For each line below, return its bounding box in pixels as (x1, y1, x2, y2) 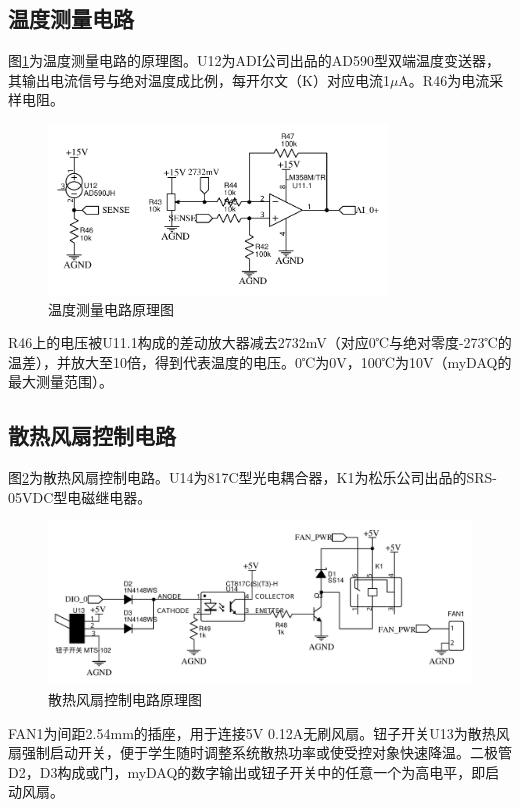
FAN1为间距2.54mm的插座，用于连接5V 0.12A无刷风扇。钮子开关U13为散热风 (8, 722, 510, 743)
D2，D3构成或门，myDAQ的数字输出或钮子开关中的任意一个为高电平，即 (8, 761, 486, 782)
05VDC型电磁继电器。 (8, 486, 152, 507)
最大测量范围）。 (8, 371, 113, 392)
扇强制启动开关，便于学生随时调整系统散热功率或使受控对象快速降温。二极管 (8, 742, 512, 763)
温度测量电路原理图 (48, 298, 174, 319)
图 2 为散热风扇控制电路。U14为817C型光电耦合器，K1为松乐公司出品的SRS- (8, 467, 498, 488)
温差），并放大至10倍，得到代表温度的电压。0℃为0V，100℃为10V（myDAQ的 (8, 351, 512, 372)
